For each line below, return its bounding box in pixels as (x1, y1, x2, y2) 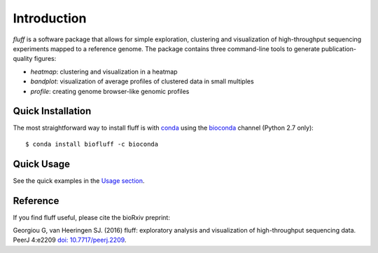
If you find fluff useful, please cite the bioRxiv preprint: (13, 213, 171, 221)
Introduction (13, 11, 87, 26)
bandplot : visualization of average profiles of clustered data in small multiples (30, 77, 255, 86)
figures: (34, 55, 57, 63)
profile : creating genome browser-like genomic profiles (30, 87, 190, 95)
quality (13, 55, 33, 63)
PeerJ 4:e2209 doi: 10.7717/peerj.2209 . (13, 235, 127, 245)
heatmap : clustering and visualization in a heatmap (30, 67, 178, 76)
